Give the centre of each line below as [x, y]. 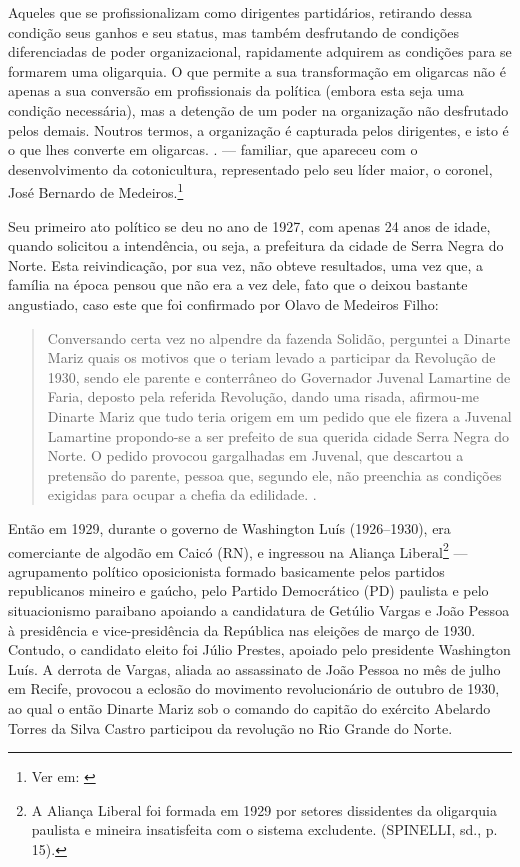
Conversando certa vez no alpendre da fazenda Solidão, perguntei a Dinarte [279, 337]
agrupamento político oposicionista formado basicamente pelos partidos [226, 570]
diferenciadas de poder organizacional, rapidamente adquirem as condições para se [260, 51]
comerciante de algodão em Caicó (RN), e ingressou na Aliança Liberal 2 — [238, 550]
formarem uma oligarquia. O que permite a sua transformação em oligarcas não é [257, 70]
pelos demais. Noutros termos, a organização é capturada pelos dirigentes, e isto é [258, 129]
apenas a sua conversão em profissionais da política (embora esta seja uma [236, 90]
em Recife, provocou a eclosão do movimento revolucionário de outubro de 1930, [254, 688]
